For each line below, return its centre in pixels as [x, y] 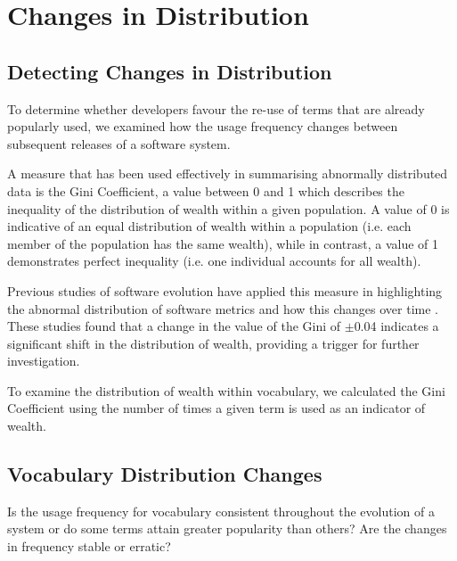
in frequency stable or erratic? [89, 546]
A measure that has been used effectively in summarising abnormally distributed [228, 173]
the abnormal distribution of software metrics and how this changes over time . [223, 308]
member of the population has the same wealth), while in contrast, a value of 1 [223, 243]
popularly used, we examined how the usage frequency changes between [203, 126]
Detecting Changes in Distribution [170, 71]
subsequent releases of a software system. [119, 143]
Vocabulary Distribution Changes [165, 474]
